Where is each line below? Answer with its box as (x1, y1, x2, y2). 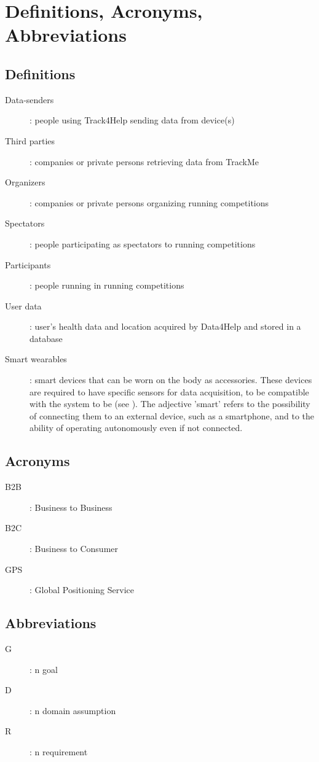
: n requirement (30, 745, 88, 758)
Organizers (5, 176, 45, 189)
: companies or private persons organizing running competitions (30, 196, 269, 209)
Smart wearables (5, 352, 67, 365)
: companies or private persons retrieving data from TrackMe (30, 155, 259, 168)
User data (5, 299, 42, 312)
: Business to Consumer (30, 542, 119, 555)
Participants (5, 258, 51, 271)
